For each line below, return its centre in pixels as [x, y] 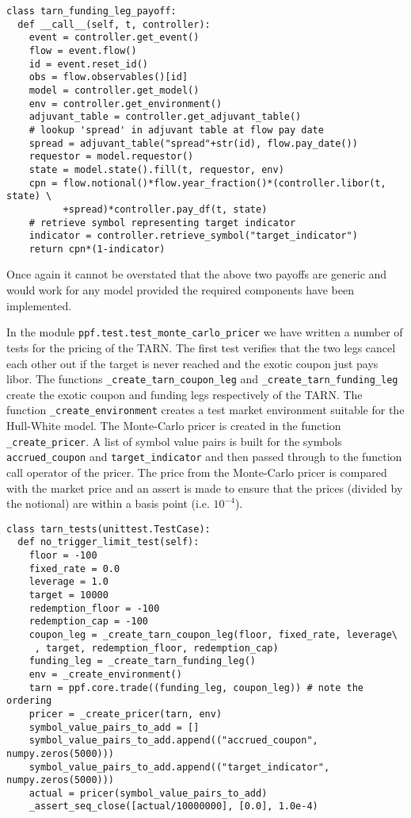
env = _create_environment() [105, 674]
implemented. [39, 305]
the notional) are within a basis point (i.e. [108, 503]
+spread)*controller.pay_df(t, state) [165, 209]
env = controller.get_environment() [126, 104]
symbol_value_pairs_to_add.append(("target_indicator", [179, 767]
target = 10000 [68, 595]
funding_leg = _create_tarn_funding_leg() [142, 661]
